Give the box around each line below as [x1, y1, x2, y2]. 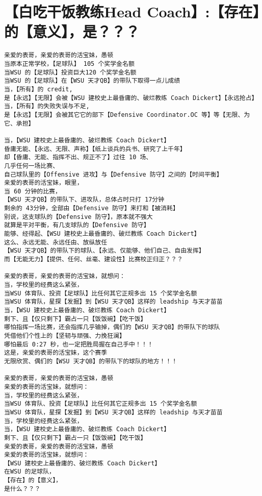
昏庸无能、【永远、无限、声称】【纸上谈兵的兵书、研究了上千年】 [4, 145, 186, 153]
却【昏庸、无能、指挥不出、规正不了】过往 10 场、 [4, 154, 152, 161]
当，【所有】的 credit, [4, 85, 73, 93]
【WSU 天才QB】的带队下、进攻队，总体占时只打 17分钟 [4, 196, 165, 204]
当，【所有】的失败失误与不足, [4, 103, 90, 110]
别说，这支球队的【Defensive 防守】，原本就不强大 [4, 213, 153, 220]
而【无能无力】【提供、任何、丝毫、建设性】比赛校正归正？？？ [4, 256, 183, 263]
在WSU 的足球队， [4, 468, 55, 476]
